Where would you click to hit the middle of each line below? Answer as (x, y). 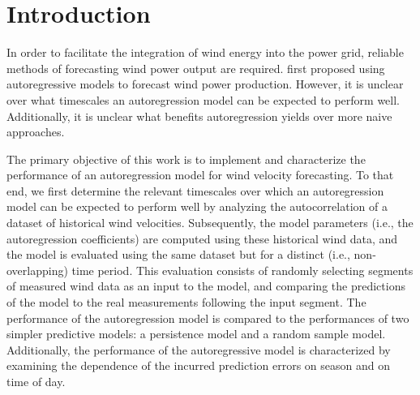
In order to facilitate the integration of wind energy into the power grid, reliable (205, 52)
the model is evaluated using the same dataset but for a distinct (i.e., (178, 254)
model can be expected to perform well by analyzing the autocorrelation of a (197, 206)
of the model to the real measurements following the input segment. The (186, 302)
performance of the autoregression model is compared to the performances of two (208, 318)
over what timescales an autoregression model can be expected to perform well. (204, 99)
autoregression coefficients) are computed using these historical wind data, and (202, 238)
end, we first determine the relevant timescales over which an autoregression (195, 190)
